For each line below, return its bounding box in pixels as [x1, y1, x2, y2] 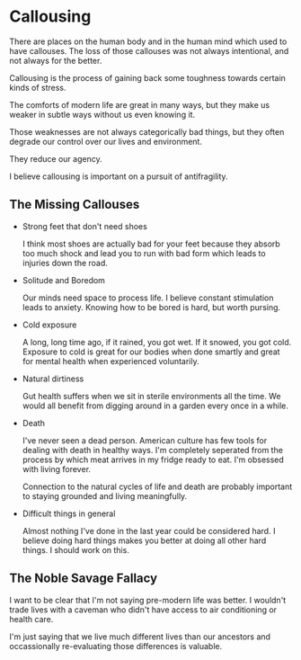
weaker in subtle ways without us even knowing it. [9, 109, 196, 120]
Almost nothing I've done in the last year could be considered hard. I [22, 525, 276, 536]
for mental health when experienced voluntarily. [22, 355, 199, 366]
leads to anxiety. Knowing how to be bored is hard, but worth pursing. [22, 301, 281, 312]
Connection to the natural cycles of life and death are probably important [22, 481, 293, 492]
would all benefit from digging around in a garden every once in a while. [22, 400, 289, 411]
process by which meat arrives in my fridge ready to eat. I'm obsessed [22, 454, 285, 465]
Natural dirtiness [22, 373, 84, 384]
